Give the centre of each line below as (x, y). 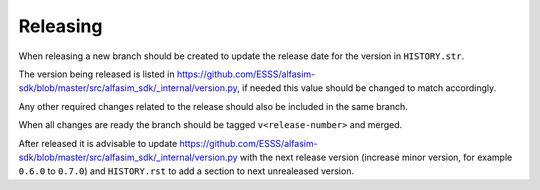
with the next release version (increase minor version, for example (376, 157)
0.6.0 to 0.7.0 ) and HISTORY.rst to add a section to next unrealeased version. (186, 171)
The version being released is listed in (96, 74)
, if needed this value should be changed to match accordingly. (366, 88)
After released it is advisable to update (98, 143)
